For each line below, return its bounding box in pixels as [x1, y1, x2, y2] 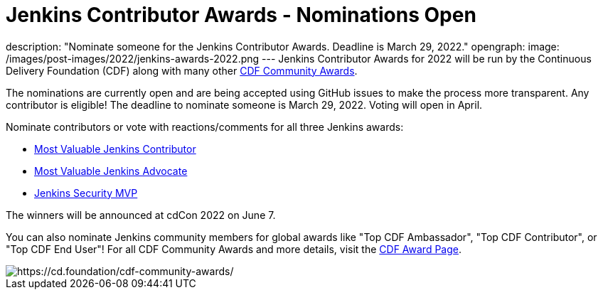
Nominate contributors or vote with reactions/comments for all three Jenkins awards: [6, 120, 404, 133]
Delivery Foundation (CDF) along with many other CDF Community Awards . [6, 64, 358, 77]
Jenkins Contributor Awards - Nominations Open [6, 3, 476, 27]
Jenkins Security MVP [34, 186, 138, 199]
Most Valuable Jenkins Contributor [34, 142, 196, 155]
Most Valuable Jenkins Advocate [34, 164, 188, 177]
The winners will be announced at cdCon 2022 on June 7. [6, 208, 276, 221]
